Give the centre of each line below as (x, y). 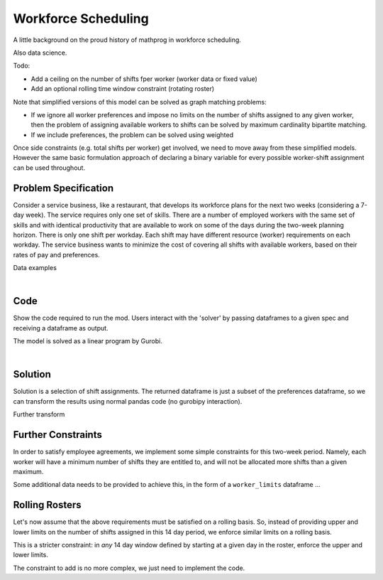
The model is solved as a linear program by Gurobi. (88, 341)
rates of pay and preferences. (57, 254)
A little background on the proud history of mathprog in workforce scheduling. (127, 40)
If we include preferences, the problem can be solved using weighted (132, 134)
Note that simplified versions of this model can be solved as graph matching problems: (140, 102)
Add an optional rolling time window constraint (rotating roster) (123, 89)
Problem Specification (63, 188)
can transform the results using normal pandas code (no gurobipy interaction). (128, 401)
